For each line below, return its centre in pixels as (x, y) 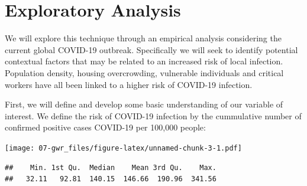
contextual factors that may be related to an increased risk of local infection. (144, 61)
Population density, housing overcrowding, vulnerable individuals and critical (144, 72)
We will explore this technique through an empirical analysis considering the (143, 38)
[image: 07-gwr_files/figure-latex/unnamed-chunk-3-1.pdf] (123, 148)
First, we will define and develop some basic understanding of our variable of (144, 104)
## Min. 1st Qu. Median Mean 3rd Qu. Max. (111, 167)
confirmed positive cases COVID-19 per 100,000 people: (105, 127)
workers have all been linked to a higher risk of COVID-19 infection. (129, 84)
